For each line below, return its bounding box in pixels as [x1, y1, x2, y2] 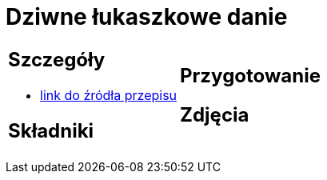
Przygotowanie [180, 63, 321, 87]
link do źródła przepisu [40, 86, 177, 103]
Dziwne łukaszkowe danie [6, 3, 288, 30]
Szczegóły [8, 47, 106, 71]
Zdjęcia [180, 102, 249, 126]
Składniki [8, 118, 94, 142]
